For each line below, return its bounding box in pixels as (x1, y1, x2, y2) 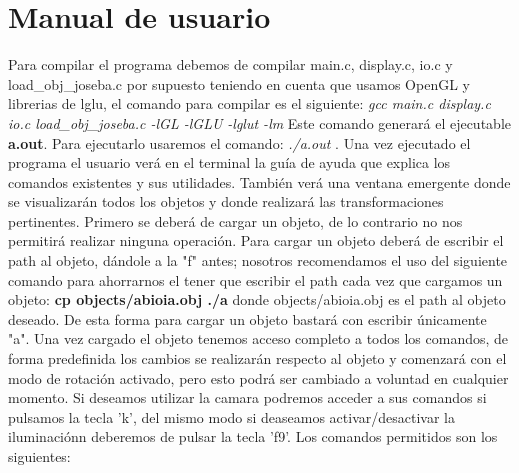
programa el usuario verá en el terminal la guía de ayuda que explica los (8, 152, 451, 173)
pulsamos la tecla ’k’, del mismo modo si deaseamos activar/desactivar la (8, 406, 455, 427)
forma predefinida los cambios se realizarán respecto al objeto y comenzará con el (8, 348, 507, 369)
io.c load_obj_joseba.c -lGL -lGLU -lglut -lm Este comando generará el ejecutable (8, 112, 511, 133)
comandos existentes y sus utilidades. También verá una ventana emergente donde (8, 171, 511, 192)
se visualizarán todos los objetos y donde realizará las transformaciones (8, 191, 444, 212)
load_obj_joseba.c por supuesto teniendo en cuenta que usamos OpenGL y (8, 73, 470, 94)
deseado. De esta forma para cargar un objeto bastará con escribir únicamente (8, 308, 487, 329)
